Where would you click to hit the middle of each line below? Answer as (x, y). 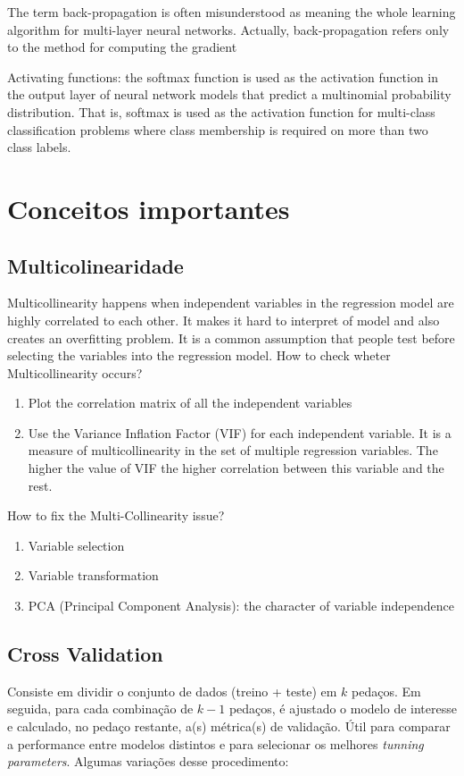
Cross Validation (85, 654)
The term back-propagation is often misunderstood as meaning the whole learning (232, 12)
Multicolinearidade (95, 265)
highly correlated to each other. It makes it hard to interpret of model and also (224, 320)
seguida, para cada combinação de (100, 709)
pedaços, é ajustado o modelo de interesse (343, 709)
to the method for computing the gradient (122, 47)
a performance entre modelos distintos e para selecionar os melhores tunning (215, 743)
